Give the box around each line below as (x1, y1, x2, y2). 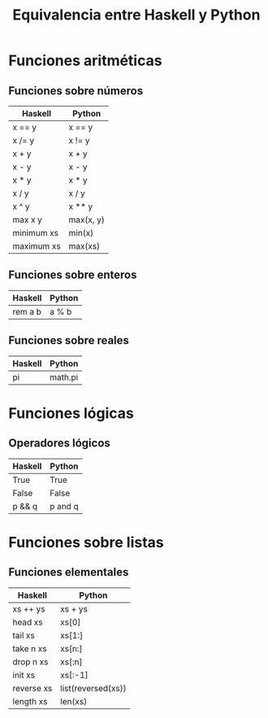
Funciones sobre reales (8, 333, 130, 347)
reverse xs (12, 682, 53, 694)
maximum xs (12, 241, 61, 251)
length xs (12, 695, 48, 707)
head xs (12, 616, 43, 628)
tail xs (12, 629, 35, 641)
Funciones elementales (8, 565, 129, 579)
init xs (12, 669, 35, 681)
